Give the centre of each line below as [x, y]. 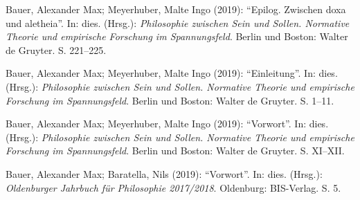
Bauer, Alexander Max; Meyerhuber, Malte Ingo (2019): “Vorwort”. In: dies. [167, 124]
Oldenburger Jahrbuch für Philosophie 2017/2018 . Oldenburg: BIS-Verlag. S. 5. [173, 187]
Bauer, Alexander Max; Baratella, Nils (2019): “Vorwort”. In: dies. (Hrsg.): [164, 173]
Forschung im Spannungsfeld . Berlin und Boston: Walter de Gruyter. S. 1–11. [170, 100]
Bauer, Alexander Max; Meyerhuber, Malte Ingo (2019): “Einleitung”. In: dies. [172, 73]
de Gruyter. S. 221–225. [56, 49]
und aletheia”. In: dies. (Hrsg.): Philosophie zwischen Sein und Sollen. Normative [178, 22]
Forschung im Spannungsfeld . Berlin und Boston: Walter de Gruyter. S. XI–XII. [175, 151]
